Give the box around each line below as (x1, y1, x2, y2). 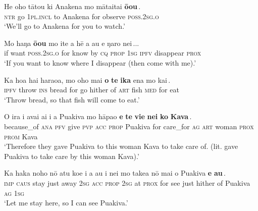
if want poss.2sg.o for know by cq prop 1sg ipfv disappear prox (4, 47, 201, 58)
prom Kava (4, 131, 38, 141)
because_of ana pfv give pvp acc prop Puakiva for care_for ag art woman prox (4, 121, 254, 131)
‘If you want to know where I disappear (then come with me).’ (4, 57, 196, 68)
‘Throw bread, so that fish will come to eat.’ (4, 94, 140, 104)
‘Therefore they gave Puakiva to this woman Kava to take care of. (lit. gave (4, 141, 238, 151)
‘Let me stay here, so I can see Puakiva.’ (4, 197, 128, 208)
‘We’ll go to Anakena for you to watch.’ (4, 21, 125, 31)
